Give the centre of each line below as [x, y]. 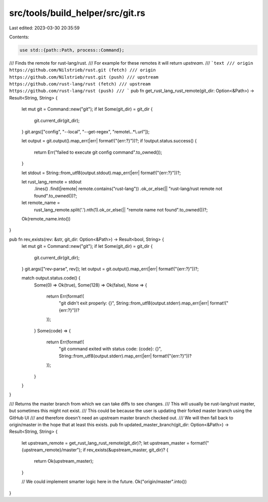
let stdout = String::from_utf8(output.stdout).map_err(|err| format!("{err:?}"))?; [101, 173]
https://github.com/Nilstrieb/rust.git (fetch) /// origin [83, 70]
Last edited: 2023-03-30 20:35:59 [44, 28]
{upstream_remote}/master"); [52, 450]
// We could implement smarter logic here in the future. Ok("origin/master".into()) [104, 482]
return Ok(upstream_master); [64, 461]
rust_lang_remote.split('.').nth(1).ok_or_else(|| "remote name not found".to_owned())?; [121, 209]
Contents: [19, 37]
